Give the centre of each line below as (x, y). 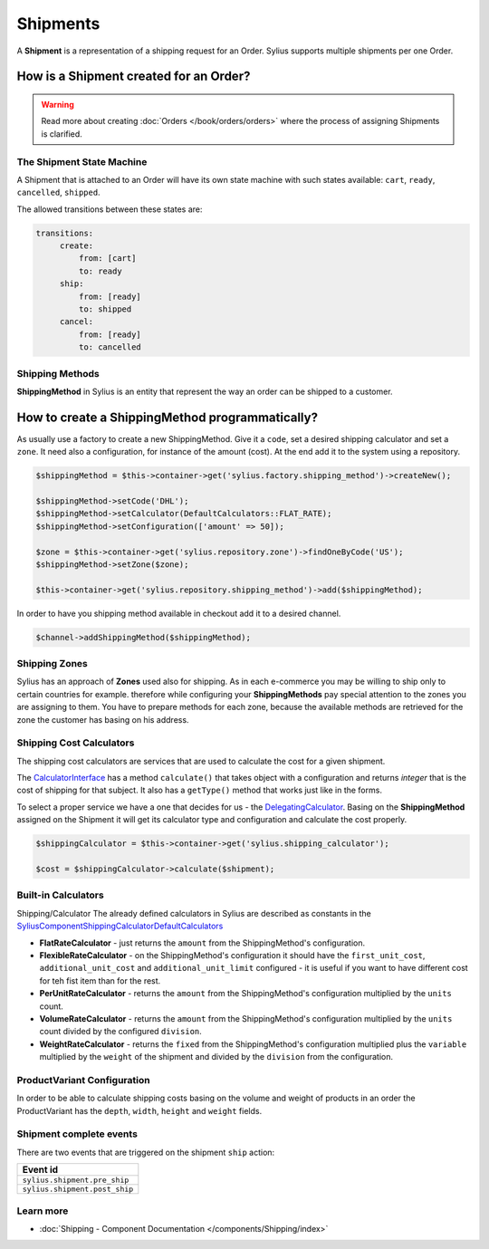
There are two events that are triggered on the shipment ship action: (146, 1152)
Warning (58, 104)
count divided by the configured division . (121, 1032)
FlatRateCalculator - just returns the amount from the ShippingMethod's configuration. (202, 943)
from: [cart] (107, 259)
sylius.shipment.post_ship (78, 1190)
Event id (40, 1170)
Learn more (43, 1211)
